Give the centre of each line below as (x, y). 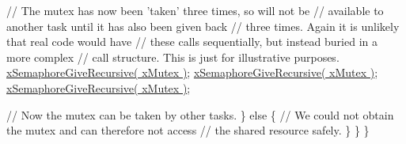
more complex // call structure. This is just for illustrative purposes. (173, 57)
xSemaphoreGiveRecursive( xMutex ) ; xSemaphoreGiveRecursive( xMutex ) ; (192, 72)
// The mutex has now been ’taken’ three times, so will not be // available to (195, 10)
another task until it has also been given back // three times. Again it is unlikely (203, 26)
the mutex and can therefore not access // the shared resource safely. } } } (188, 130)
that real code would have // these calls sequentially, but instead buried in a (192, 42)
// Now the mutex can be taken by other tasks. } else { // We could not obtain (200, 114)
